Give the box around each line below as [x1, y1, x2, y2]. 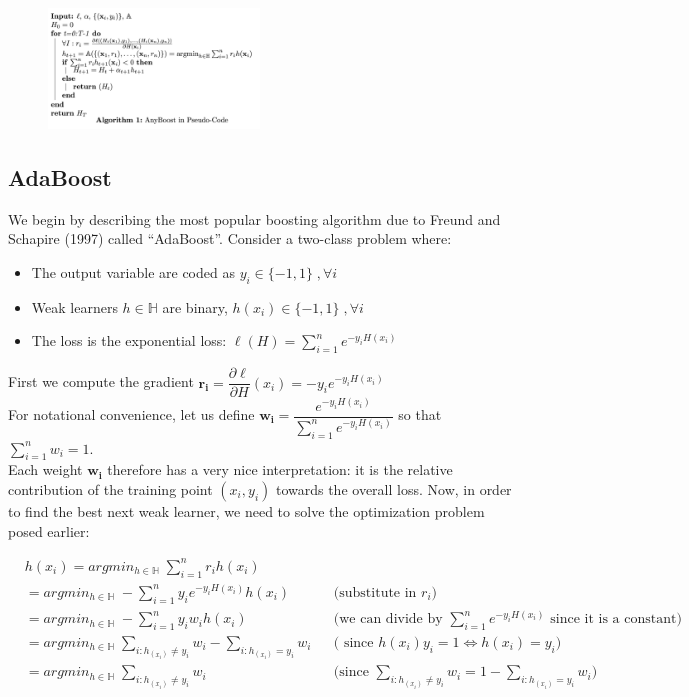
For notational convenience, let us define [8, 404, 255, 424]
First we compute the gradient [8, 371, 194, 392]
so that [398, 404, 442, 424]
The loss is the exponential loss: [31, 330, 227, 351]
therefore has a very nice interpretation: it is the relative [107, 459, 453, 480]
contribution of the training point [8, 479, 213, 500]
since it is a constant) [550, 612, 682, 627]
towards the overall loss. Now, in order [275, 479, 512, 500]
